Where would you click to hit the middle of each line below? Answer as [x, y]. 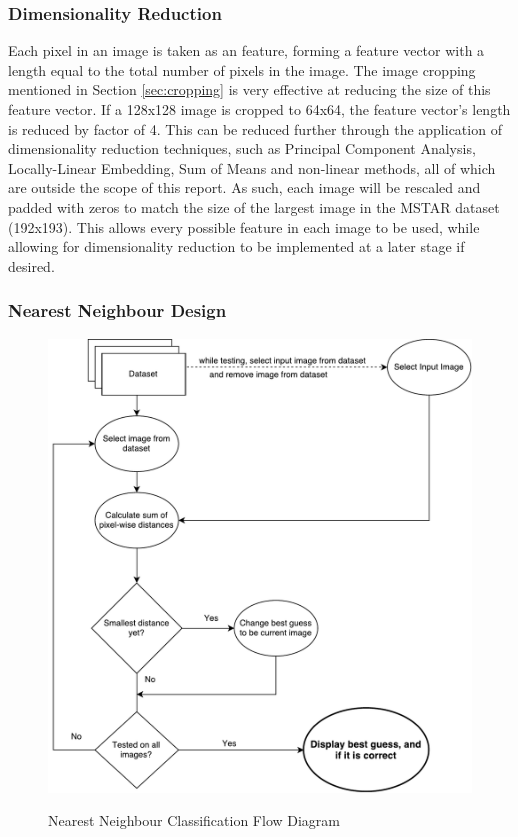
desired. [31, 265]
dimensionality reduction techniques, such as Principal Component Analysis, [242, 148]
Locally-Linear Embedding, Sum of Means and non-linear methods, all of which [252, 167]
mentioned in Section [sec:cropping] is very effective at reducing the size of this [249, 89]
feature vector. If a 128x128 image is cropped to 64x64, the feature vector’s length [259, 109]
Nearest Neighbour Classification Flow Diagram [194, 820]
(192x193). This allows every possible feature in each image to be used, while [244, 226]
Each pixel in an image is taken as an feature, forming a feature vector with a [246, 50]
